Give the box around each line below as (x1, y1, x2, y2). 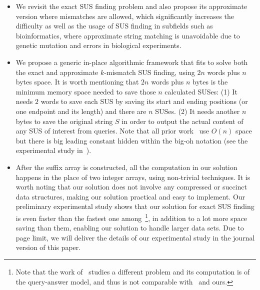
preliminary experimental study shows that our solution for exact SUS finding (15, 201, 254, 211)
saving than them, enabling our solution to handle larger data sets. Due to (15, 222, 244, 233)
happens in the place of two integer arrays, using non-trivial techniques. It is (15, 171, 250, 182)
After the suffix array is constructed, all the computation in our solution (15, 161, 237, 172)
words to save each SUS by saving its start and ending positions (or (40, 96, 248, 106)
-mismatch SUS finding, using (104, 66, 195, 77)
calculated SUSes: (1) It (164, 86, 237, 96)
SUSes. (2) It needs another (155, 105, 240, 116)
